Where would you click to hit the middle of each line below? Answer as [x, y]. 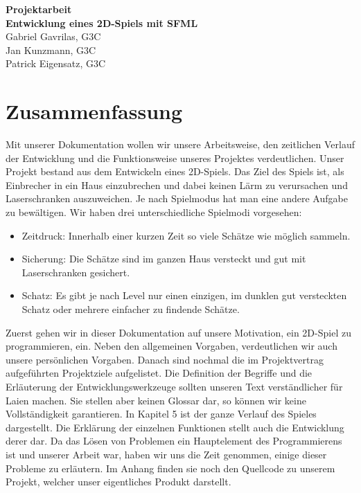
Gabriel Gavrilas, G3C [53, 36]
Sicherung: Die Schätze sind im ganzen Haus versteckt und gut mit [164, 259]
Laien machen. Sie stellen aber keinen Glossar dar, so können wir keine [156, 400]
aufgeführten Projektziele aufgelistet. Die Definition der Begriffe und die [159, 373]
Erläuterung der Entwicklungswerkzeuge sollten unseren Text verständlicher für [174, 386]
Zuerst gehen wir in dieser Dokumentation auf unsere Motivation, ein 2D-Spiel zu [178, 332]
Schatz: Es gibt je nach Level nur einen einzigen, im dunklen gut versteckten [184, 295]
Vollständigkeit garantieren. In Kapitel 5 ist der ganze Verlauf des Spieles [161, 414]
